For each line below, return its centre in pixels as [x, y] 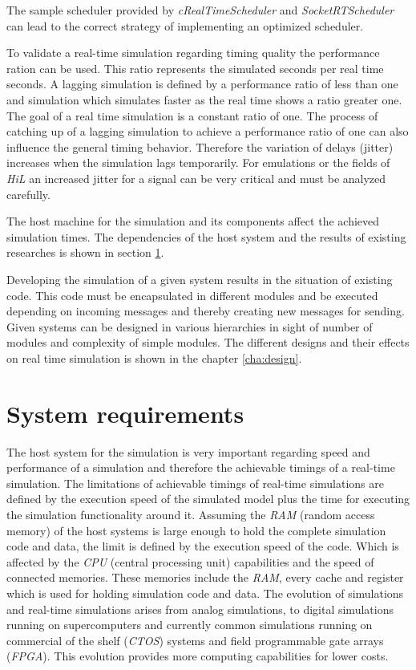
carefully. [28, 194]
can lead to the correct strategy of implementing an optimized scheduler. [185, 25]
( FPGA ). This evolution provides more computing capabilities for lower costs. [198, 656]
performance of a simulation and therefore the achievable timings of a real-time [201, 467]
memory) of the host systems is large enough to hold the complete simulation [196, 530]
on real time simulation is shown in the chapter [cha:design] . [154, 357]
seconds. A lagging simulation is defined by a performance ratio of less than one [202, 84]
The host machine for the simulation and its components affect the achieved [193, 221]
